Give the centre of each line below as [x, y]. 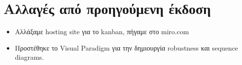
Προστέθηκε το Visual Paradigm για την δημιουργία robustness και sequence [126, 47]
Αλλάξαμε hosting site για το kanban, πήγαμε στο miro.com [102, 32]
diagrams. [29, 57]
